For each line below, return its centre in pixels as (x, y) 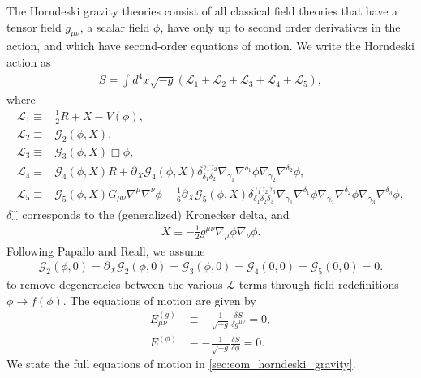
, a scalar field (115, 26)
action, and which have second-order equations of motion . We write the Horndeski (210, 46)
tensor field (34, 26)
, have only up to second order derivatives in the (280, 26)
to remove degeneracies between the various (115, 283)
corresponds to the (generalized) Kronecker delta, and (156, 214)
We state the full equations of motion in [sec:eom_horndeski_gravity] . (181, 364)
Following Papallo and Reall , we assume (106, 250)
